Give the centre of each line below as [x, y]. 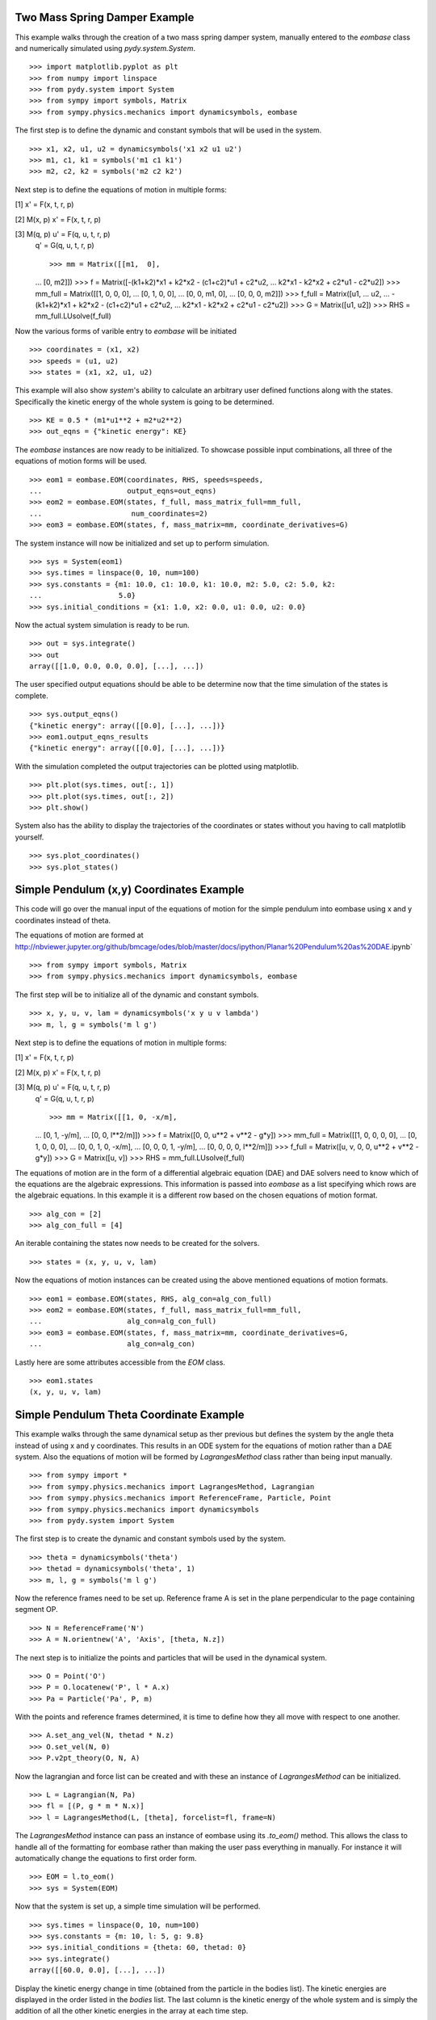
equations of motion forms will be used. [81, 461]
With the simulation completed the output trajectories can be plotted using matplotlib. [157, 766]
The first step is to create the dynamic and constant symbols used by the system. [151, 1538]
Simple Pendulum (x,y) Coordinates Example [130, 890]
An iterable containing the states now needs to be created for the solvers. [137, 1244]
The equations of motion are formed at [80, 935]
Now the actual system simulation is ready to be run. [102, 625]
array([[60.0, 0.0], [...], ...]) [97, 1970]
